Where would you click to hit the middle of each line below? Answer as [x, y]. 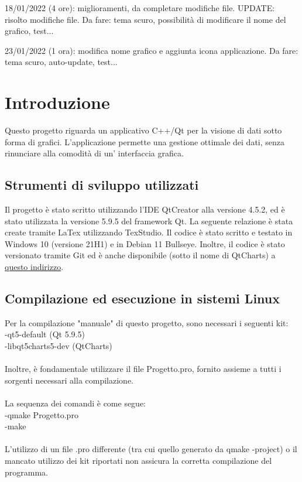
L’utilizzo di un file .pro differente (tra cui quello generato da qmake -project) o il [151, 449]
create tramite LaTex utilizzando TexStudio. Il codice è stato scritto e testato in [149, 232]
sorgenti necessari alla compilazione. [69, 380]
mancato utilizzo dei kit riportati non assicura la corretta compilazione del [138, 460]
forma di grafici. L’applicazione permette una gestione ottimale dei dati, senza [145, 141]
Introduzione [57, 102]
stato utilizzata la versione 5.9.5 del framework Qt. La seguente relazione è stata [149, 221]
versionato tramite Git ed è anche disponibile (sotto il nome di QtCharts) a [140, 255]
